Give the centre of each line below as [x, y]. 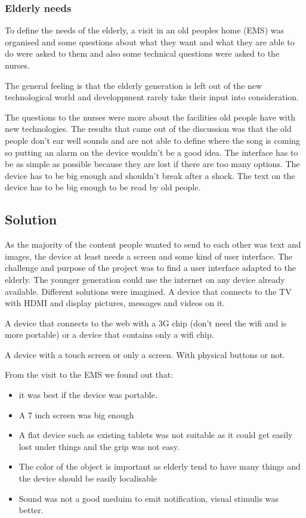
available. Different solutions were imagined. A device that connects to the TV [148, 291]
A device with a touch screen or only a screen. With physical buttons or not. [145, 354]
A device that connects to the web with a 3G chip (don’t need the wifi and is [146, 323]
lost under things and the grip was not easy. [99, 446]
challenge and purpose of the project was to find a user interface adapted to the [151, 268]
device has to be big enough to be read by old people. [103, 187]
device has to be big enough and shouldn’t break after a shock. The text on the [150, 175]
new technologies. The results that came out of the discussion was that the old [148, 129]
